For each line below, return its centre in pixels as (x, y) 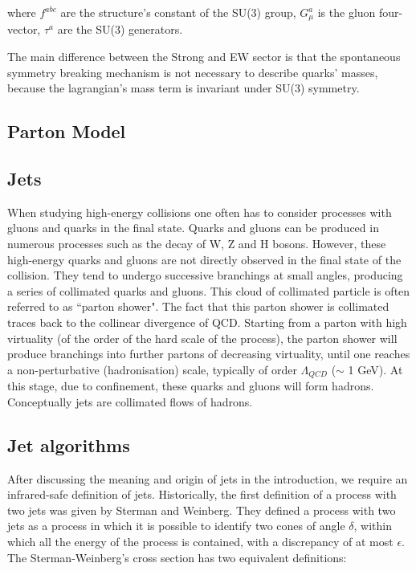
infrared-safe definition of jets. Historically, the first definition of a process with (202, 494)
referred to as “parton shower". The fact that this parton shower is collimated (198, 306)
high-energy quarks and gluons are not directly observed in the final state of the (204, 259)
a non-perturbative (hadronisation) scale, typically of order (152, 369)
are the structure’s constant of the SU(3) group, (178, 12)
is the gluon (347, 12)
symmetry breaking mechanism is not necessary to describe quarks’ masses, (193, 72)
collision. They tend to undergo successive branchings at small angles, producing (205, 275)
